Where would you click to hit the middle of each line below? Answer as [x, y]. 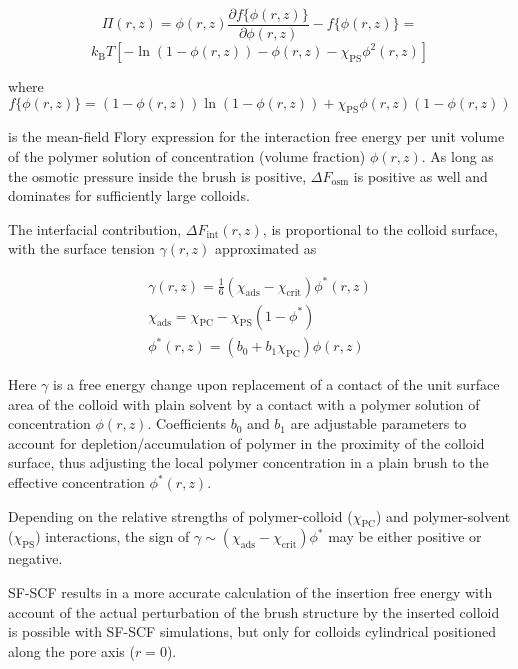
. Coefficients [187, 423]
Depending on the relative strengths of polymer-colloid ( [180, 515]
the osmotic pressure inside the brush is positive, [157, 175]
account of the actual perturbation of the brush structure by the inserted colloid [254, 611]
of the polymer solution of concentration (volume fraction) [187, 156]
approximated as [265, 248]
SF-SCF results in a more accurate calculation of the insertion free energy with [250, 592]
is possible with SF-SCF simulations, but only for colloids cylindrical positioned [252, 631]
